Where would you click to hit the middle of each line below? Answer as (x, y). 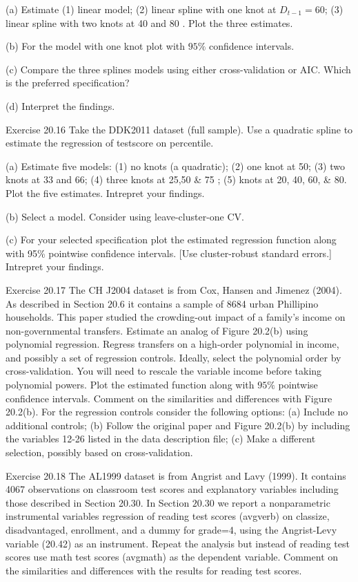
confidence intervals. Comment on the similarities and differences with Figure (169, 398)
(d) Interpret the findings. (60, 105)
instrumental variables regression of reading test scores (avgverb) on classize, (168, 516)
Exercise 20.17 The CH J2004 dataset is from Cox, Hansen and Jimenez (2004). (174, 289)
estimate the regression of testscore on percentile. (110, 143)
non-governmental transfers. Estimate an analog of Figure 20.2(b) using (157, 330)
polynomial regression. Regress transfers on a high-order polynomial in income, (172, 344)
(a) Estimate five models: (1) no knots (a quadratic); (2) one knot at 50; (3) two (176, 166)
